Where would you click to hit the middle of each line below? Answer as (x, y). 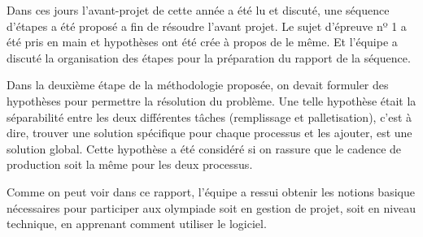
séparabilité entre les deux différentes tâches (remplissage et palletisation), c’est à (209, 116)
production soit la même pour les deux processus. (130, 164)
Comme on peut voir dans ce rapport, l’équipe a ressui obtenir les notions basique (211, 191)
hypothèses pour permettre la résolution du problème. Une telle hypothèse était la (211, 100)
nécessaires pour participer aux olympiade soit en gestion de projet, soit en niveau (211, 207)
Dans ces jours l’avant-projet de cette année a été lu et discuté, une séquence (198, 10)
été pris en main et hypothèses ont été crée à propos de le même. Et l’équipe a (202, 42)
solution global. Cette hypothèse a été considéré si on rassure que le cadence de (204, 148)
